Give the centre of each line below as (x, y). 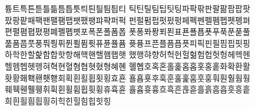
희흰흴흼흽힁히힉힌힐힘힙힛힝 (58, 100)
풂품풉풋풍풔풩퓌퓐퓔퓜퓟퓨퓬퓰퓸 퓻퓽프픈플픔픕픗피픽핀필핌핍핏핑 (127, 43)
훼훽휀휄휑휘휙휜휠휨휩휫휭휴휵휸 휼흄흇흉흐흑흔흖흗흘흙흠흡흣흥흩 (127, 89)
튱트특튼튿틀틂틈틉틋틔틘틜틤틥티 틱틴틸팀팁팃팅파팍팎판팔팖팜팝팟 (127, 8)
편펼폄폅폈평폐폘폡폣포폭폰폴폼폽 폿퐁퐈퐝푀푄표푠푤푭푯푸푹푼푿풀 (127, 31)
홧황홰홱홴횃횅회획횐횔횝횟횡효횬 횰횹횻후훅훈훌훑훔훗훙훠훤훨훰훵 (127, 77)
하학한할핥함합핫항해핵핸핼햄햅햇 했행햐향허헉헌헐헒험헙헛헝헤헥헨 (127, 54)
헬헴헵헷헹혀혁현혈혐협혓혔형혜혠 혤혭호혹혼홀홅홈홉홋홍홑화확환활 (127, 66)
